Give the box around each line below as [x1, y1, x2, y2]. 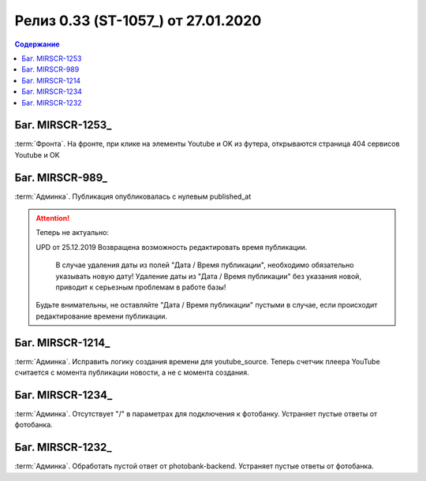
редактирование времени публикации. [35, 311, 168, 321]
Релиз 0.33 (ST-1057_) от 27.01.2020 [14, 12, 262, 29]
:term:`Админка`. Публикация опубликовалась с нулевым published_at [14, 192, 252, 201]
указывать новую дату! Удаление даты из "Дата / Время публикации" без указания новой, [55, 271, 362, 281]
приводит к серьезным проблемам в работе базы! [55, 282, 226, 292]
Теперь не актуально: [35, 228, 110, 237]
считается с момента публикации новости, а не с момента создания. [14, 367, 249, 378]
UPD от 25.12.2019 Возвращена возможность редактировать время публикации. [35, 242, 308, 252]
